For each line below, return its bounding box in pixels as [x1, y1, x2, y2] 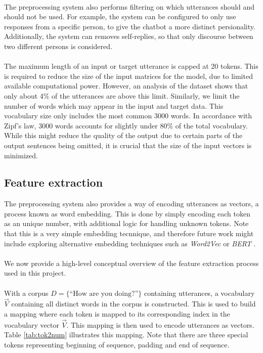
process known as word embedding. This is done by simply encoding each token [4, 208, 251, 218]
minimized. [4, 150, 38, 160]
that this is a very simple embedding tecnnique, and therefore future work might [4, 228, 254, 239]
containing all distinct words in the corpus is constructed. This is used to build [11, 298, 256, 309]
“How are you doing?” [69, 290, 139, 297]
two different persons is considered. [4, 40, 112, 51]
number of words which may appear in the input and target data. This [4, 100, 224, 111]
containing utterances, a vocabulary [144, 287, 255, 298]
